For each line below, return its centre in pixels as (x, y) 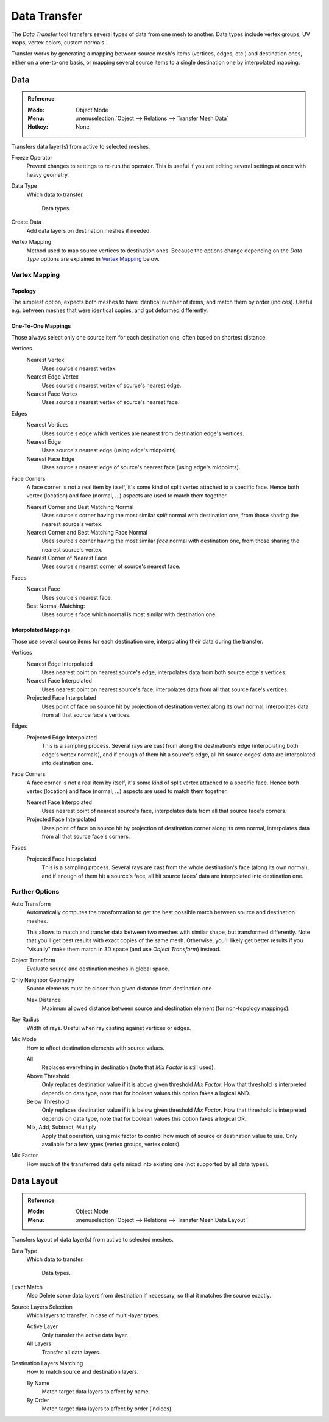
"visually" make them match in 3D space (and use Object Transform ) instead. (124, 949)
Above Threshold (48, 1076)
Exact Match (27, 1287)
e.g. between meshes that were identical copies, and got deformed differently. (110, 310)
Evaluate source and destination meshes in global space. (98, 969)
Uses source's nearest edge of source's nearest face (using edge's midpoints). (141, 467)
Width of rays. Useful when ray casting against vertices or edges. (109, 1028)
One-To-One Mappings (41, 326)
